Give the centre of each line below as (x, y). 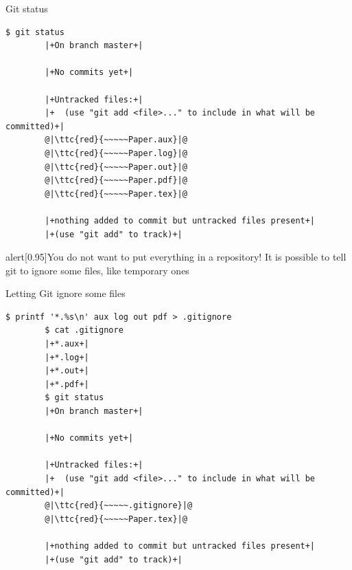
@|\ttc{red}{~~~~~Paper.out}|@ (116, 167)
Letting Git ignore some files (66, 293)
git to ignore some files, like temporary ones (97, 270)
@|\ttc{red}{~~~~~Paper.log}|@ (116, 153)
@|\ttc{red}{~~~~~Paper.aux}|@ (116, 140)
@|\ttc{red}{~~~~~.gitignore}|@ (119, 506)
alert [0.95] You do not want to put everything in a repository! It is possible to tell (176, 257)
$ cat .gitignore (84, 330)
